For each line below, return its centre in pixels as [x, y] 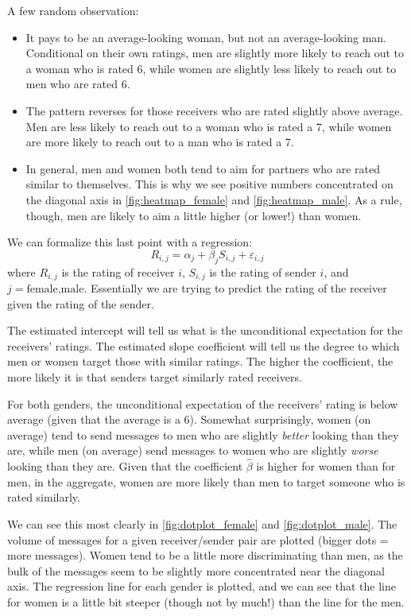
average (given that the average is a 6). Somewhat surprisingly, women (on [189, 419]
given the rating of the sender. [81, 303]
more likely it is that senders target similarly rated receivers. [155, 376]
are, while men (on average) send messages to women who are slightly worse [193, 450]
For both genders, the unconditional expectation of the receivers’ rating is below [203, 403]
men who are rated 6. [78, 84]
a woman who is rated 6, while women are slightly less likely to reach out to [211, 68]
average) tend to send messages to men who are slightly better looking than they [203, 434]
